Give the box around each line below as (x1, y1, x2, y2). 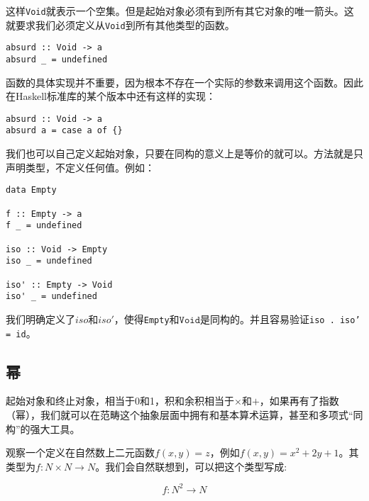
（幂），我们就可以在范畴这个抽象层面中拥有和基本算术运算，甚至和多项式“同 (6, 407, 363, 422)
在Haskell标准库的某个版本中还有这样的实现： (6, 89, 216, 103)
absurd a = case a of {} (6, 125, 123, 136)
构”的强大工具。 (6, 421, 80, 436)
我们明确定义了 (6, 311, 75, 326)
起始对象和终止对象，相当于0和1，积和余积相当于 (6, 393, 234, 408)
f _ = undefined (6, 220, 82, 231)
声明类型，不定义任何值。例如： (6, 159, 155, 174)
